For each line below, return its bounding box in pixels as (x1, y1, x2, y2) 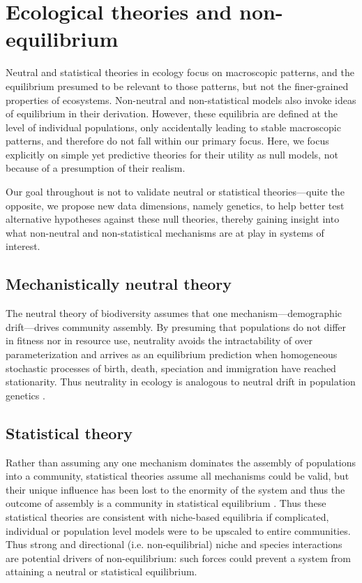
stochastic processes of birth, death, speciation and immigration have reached (6, 360, 336, 375)
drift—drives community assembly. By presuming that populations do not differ (6, 319, 347, 334)
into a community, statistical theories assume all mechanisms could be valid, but (6, 468, 349, 483)
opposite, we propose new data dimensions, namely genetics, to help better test (6, 198, 345, 212)
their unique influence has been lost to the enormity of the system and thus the (6, 482, 345, 496)
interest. (6, 239, 40, 253)
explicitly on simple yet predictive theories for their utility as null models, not (6, 147, 338, 161)
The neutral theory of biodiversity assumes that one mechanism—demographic (6, 306, 342, 320)
